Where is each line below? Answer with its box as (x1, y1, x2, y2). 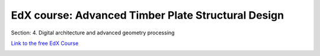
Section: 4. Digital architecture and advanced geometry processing (11, 29, 175, 36)
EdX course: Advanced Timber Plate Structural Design (11, 9, 284, 22)
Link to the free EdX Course (11, 40, 79, 47)
